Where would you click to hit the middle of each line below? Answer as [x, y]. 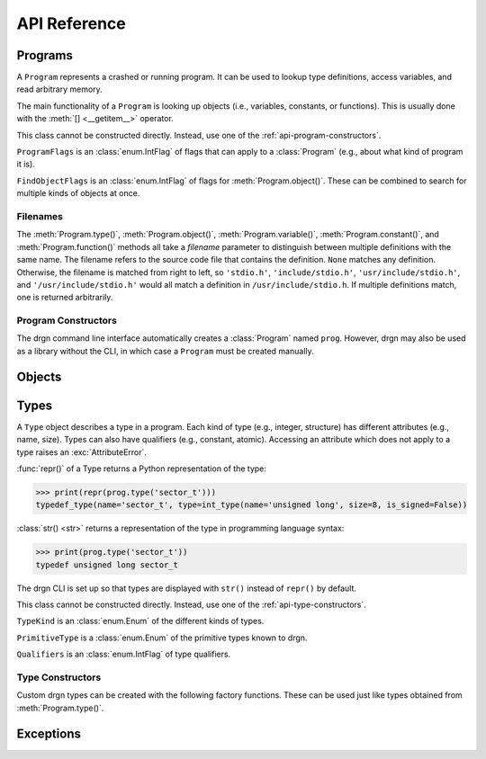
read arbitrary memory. [59, 89]
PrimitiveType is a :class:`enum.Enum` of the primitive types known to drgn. [162, 638]
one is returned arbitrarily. [65, 298]
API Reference [71, 23]
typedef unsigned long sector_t [107, 565]
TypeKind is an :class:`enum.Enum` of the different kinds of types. [140, 621]
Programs [45, 55]
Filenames [40, 216]
